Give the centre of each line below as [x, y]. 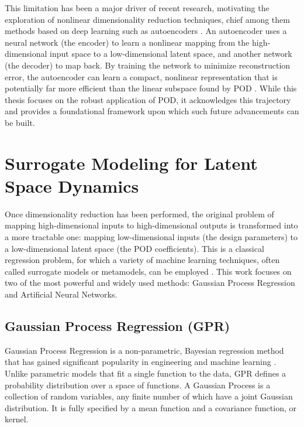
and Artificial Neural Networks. [61, 294]
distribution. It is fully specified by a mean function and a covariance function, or [151, 407]
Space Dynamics [72, 185]
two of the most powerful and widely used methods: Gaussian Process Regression [150, 283]
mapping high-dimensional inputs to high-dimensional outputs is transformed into [151, 225]
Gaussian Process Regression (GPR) [118, 325]
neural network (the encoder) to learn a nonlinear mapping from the [127, 42]
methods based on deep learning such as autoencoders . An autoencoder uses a [146, 31]
